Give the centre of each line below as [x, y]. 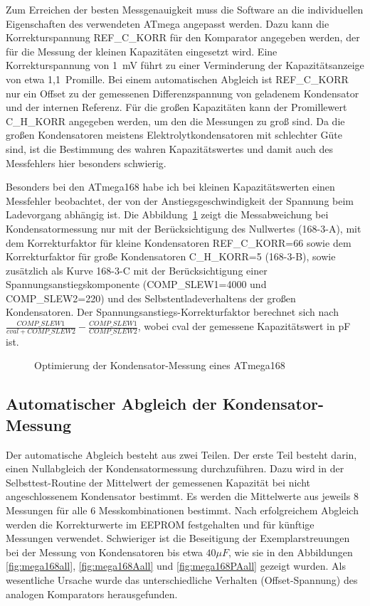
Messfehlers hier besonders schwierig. [86, 163]
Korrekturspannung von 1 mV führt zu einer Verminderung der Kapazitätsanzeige [185, 65]
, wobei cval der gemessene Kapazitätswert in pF [244, 326]
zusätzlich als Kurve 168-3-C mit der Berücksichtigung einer [137, 270]
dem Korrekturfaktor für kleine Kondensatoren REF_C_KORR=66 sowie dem [179, 242]
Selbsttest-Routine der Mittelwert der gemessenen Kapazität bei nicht [158, 482]
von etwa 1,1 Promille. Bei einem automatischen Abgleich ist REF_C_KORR [177, 79]
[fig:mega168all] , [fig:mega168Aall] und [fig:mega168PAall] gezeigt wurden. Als [176, 566]
